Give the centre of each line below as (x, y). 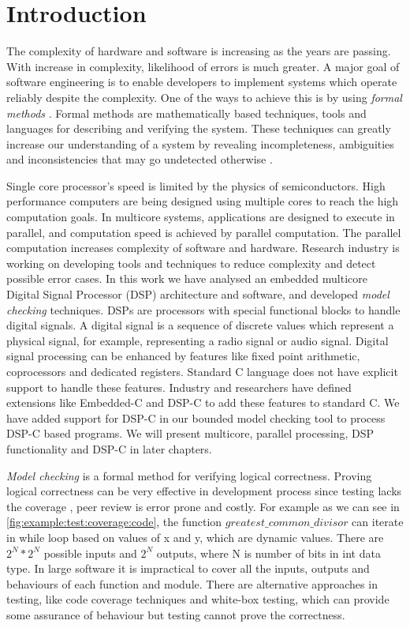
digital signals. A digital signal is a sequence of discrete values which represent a (200, 325)
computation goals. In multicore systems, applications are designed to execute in (201, 217)
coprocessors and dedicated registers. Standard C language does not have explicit (202, 371)
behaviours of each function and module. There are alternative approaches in (192, 583)
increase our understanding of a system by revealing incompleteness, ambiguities (200, 143)
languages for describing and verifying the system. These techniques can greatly (199, 128)
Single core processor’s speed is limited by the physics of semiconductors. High (196, 185)
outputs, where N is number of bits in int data (268, 553)
